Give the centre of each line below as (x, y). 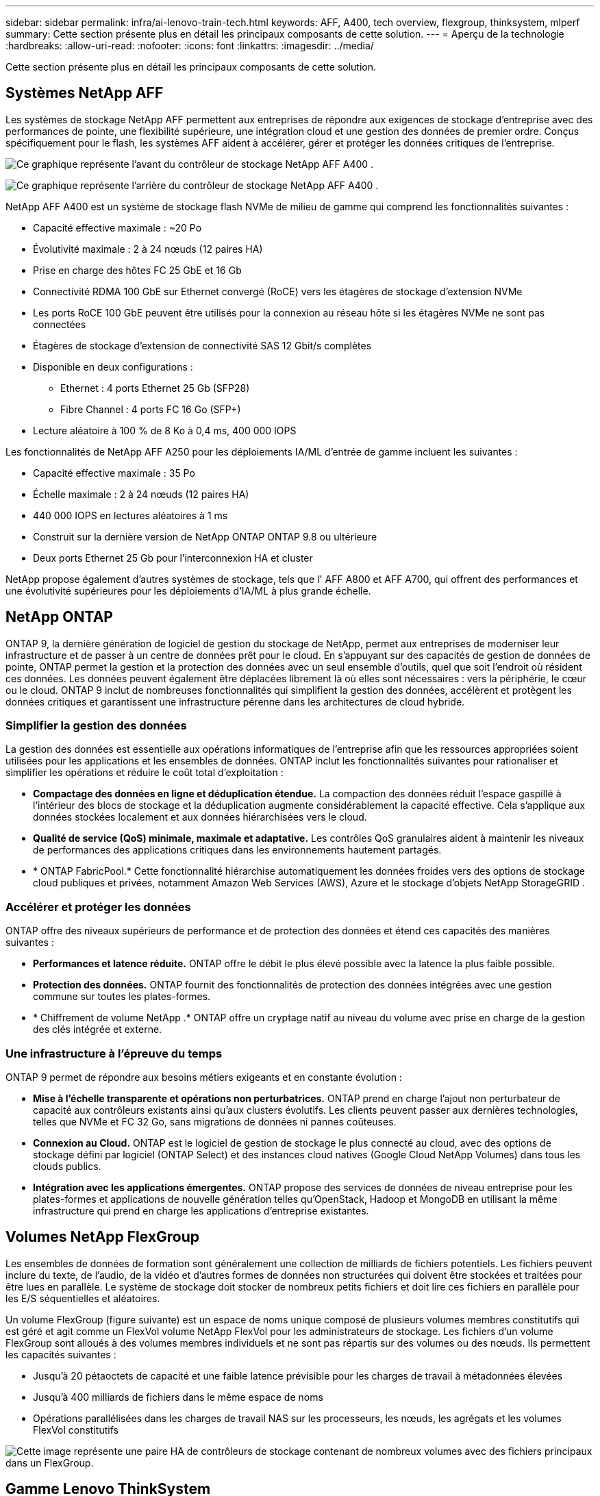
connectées (60, 324)
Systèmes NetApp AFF (85, 93)
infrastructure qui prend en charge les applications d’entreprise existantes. (201, 1210)
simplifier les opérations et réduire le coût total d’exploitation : (145, 773)
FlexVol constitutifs (76, 1430)
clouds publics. (67, 1166)
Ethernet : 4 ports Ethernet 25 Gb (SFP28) (155, 388)
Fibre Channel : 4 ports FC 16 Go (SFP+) (151, 409)
